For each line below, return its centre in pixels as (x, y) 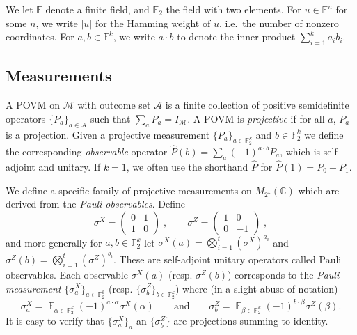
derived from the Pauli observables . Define (96, 204)
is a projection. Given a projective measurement (108, 134)
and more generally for (54, 242)
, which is (300, 151)
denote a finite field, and (97, 9)
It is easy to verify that (55, 321)
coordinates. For (40, 37)
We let (19, 9)
